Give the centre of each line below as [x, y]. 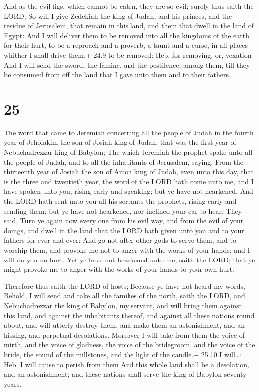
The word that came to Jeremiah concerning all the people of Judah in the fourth [129, 132]
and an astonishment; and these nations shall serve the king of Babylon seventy [125, 374]
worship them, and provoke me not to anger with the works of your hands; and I [127, 250]
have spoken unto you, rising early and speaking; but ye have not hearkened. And [129, 191]
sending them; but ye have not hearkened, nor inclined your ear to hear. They [123, 210]
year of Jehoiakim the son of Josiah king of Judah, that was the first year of [120, 142]
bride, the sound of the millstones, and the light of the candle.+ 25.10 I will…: [123, 354]
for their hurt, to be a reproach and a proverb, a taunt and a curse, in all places [126, 45]
